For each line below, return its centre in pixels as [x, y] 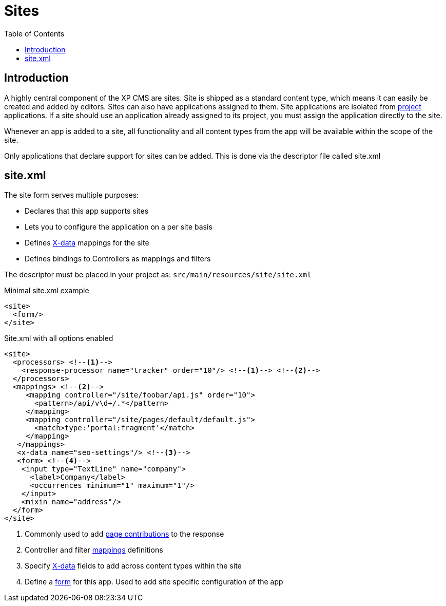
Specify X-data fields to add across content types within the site [133, 566]
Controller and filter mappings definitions [94, 550]
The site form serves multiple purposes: [72, 195]
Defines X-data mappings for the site [87, 243]
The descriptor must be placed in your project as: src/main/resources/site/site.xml [158, 275]
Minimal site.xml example [47, 291]
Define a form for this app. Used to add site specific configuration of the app [154, 582]
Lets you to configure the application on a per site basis [119, 227]
